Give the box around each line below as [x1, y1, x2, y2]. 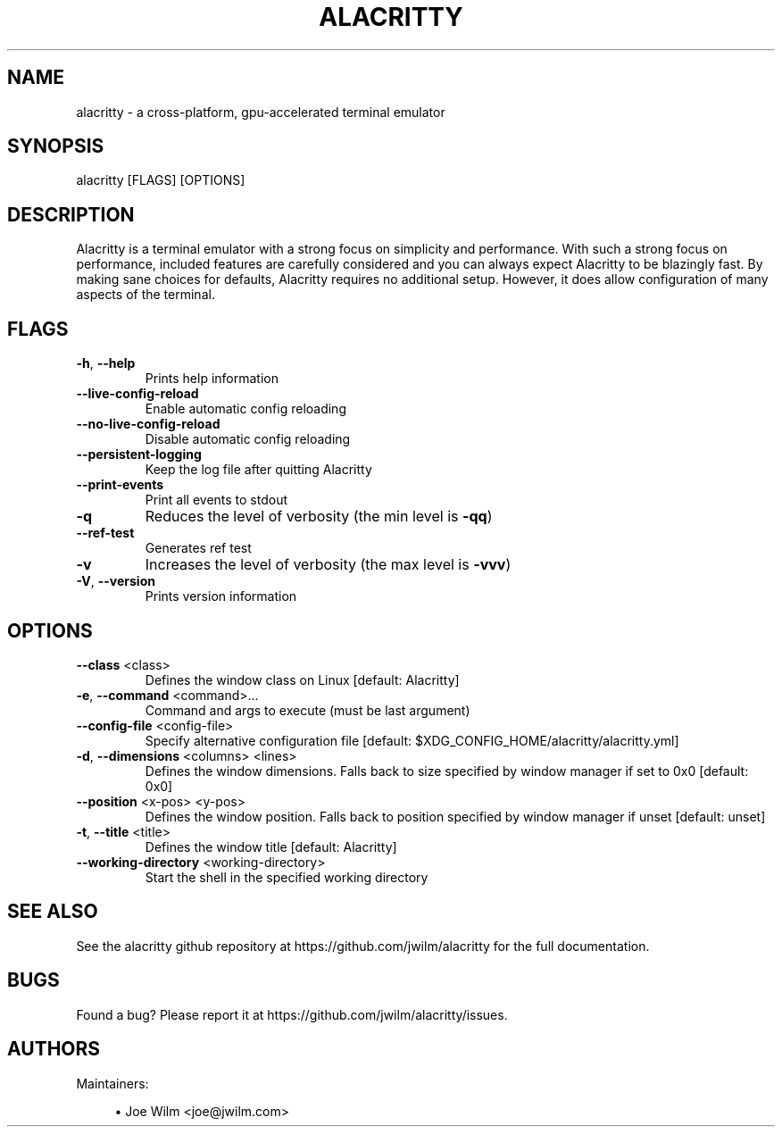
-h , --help [76, 355, 136, 371]
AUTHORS [7, 1038, 101, 1061]
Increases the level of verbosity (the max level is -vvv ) [145, 555, 512, 574]
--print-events [76, 477, 164, 493]
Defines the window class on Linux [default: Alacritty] [145, 671, 460, 688]
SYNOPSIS [7, 135, 104, 158]
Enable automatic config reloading [145, 401, 346, 417]
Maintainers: [76, 1075, 149, 1091]
